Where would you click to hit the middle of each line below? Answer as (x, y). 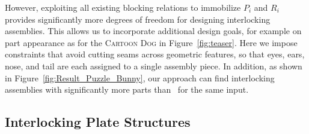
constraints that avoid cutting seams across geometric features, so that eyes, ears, (155, 54)
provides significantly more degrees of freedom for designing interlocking (138, 19)
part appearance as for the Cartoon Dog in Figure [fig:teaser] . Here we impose (151, 42)
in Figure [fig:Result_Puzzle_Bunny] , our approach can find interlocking (140, 77)
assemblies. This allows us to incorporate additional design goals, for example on (153, 31)
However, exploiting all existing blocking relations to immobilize (123, 7)
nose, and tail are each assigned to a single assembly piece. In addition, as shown (154, 66)
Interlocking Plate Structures (98, 122)
